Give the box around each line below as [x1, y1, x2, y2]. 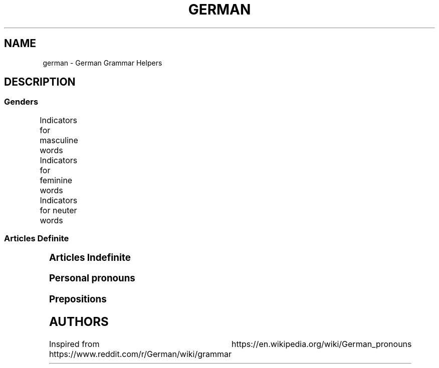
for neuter [40, 205, 77, 215]
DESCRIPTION [4, 76, 76, 89]
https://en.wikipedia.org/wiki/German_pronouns [232, 338, 412, 349]
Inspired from [49, 338, 100, 349]
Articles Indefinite [49, 251, 131, 263]
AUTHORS [49, 314, 109, 329]
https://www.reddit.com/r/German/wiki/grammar [49, 348, 232, 359]
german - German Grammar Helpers [43, 58, 162, 67]
